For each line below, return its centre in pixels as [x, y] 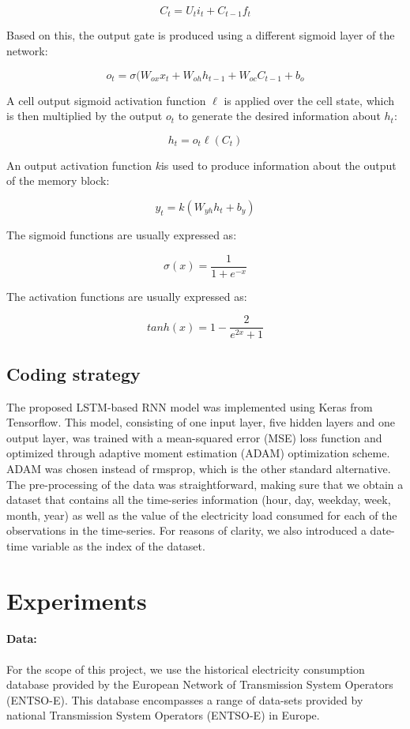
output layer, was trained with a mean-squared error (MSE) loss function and [194, 437]
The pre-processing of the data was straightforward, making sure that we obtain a [205, 484]
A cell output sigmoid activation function [106, 100]
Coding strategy [73, 373]
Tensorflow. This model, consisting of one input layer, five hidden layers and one [201, 422]
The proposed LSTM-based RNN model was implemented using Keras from [190, 406]
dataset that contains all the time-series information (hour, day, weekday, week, [199, 500]
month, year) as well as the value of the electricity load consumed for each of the [202, 515]
